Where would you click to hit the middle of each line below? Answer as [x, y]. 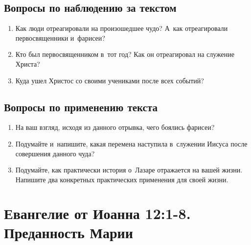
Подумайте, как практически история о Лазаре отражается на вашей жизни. [129, 170]
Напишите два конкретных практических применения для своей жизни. [122, 179]
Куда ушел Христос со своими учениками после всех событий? [110, 80]
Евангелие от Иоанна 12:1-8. [97, 213]
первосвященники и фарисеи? [60, 37]
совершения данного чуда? [55, 153]
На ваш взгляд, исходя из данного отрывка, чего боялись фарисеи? [115, 127]
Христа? [28, 63]
